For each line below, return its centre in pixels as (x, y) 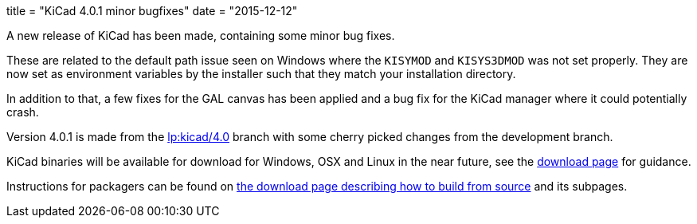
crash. (23, 112)
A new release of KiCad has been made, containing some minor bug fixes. (201, 35)
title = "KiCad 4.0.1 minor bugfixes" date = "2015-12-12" (152, 11)
